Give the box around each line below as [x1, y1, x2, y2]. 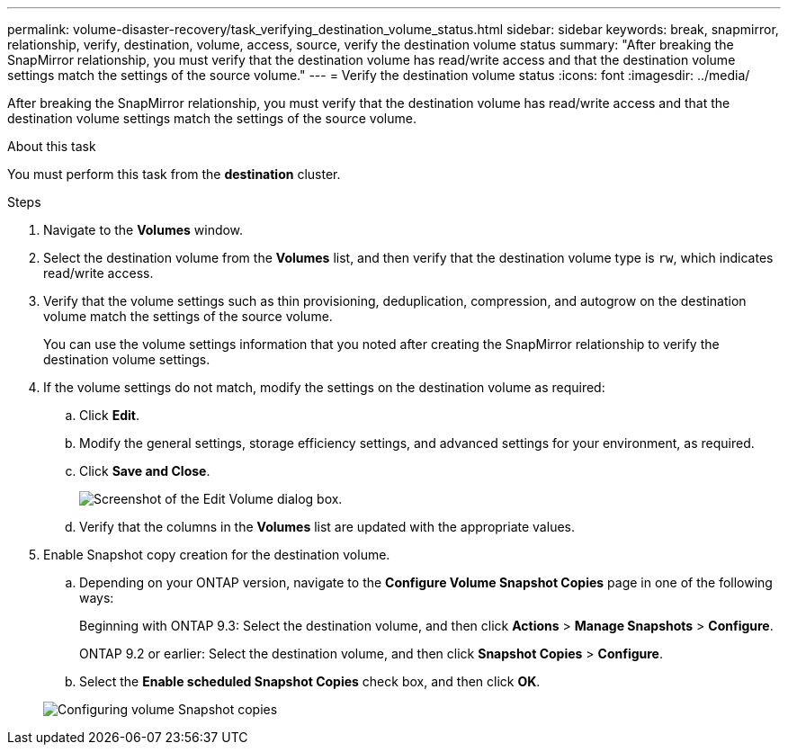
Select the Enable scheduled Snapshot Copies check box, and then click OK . [79, 674, 541, 689]
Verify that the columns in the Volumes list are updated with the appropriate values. [79, 519, 575, 534]
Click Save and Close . [79, 463, 210, 479]
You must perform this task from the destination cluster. [7, 166, 341, 182]
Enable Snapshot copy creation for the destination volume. [43, 547, 390, 562]
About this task [7, 139, 96, 154]
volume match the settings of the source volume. [43, 309, 333, 324]
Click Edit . [79, 407, 139, 423]
